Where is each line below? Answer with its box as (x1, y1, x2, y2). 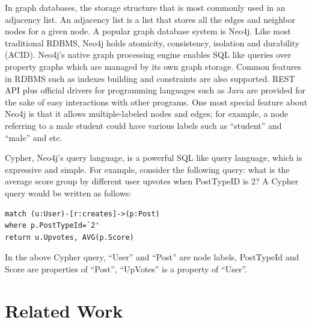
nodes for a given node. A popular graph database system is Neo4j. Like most (5, 25, 291, 37)
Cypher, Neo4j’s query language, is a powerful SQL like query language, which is (5, 151, 302, 164)
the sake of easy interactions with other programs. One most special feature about (5, 95, 308, 108)
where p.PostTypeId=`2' (5, 221, 100, 230)
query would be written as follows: (5, 186, 132, 199)
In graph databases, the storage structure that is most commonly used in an (5, 1, 286, 13)
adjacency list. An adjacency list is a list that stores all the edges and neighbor (5, 13, 296, 25)
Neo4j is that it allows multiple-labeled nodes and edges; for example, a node (5, 107, 289, 120)
